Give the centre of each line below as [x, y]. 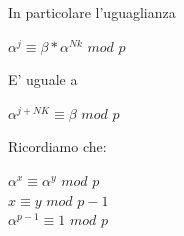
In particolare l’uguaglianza [92, 12]
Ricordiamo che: [57, 146]
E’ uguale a [43, 79]
